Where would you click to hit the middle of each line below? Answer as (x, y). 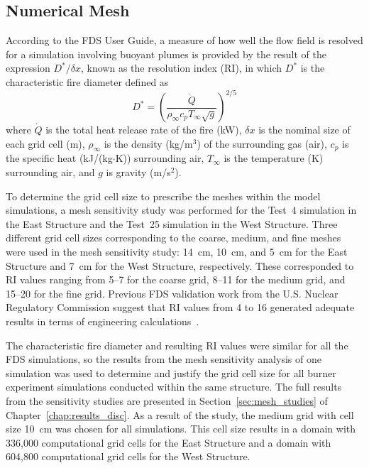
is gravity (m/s (138, 172)
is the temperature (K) (274, 158)
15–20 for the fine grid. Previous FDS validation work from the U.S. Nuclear (172, 293)
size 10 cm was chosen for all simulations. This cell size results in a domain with (181, 429)
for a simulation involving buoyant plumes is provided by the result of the (166, 54)
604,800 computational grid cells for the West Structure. (128, 456)
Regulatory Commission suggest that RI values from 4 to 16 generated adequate (180, 307)
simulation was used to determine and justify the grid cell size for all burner (171, 372)
